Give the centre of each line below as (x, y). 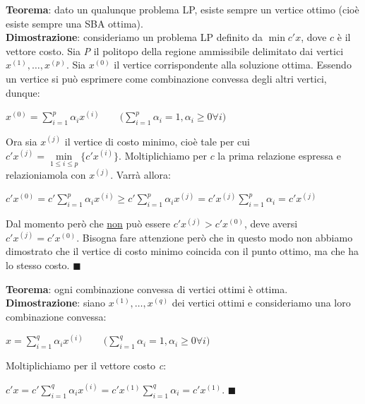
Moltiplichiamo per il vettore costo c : (86, 366)
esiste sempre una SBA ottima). (74, 23)
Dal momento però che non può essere (88, 224)
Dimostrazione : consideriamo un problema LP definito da (134, 37)
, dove (314, 37)
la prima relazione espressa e (279, 155)
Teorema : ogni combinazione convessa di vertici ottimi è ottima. (147, 289)
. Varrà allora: (140, 174)
